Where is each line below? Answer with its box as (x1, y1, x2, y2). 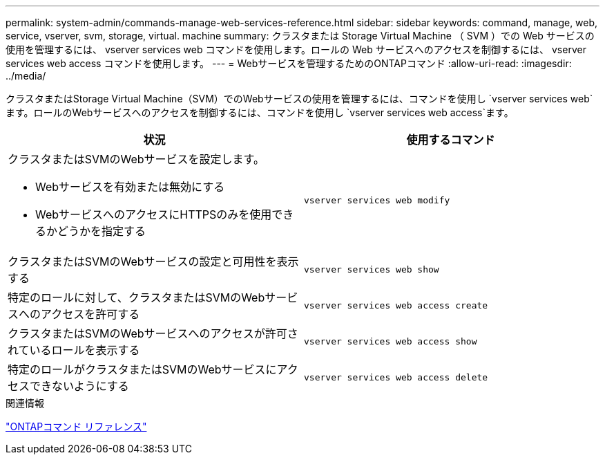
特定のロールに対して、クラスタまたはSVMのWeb (8, 291, 265, 304)
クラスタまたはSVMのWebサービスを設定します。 (8, 152, 265, 166)
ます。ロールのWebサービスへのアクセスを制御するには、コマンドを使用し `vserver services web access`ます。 (6, 107, 514, 118)
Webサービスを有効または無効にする (35, 180, 225, 194)
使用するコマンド (406, 133, 495, 147)
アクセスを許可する (41, 307, 140, 321)
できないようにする (30, 379, 129, 393)
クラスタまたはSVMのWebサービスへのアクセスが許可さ (8, 326, 298, 340)
